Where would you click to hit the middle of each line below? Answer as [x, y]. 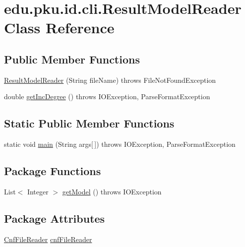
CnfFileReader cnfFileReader [48, 239]
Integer [38, 191]
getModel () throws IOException [112, 191]
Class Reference [59, 28]
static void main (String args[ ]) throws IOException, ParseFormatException [120, 144]
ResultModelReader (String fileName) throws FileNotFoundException [110, 80]
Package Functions [53, 171]
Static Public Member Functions [89, 123]
